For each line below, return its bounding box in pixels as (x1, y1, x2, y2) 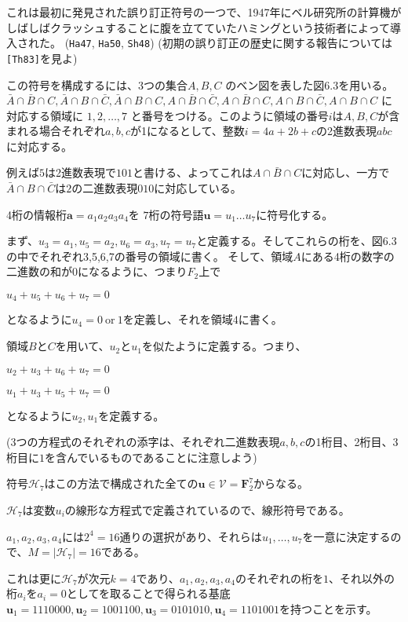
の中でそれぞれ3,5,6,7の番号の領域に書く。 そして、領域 (6, 247, 293, 264)
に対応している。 (154, 180, 242, 196)
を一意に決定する (302, 528, 391, 544)
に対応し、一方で (301, 164, 390, 181)
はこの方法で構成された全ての (44, 475, 199, 492)
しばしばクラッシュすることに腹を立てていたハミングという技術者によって (6, 19, 390, 35)
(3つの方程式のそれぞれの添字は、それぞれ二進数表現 (6, 434, 280, 450)
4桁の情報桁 (6, 206, 67, 222)
